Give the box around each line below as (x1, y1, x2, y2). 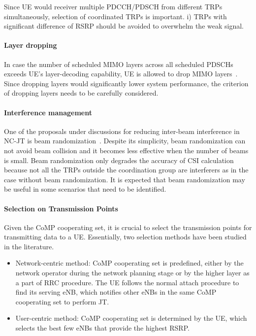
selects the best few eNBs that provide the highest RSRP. (15, 323, 190, 333)
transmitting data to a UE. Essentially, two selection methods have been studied (4, 232, 247, 242)
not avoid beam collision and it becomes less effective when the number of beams (4, 145, 249, 155)
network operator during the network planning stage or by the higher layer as (15, 268, 250, 278)
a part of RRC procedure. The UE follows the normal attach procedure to (15, 277, 239, 287)
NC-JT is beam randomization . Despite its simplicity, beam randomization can (4, 135, 246, 146)
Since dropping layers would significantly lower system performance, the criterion (4, 78, 249, 88)
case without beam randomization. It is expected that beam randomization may (4, 174, 245, 184)
